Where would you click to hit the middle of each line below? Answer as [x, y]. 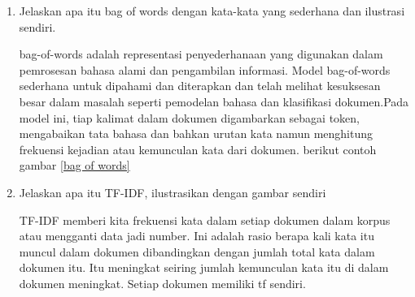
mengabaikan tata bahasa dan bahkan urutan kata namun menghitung [196, 133]
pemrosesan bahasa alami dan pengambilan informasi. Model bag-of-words [205, 69]
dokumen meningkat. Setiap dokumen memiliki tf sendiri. [162, 283]
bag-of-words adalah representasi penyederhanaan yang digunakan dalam [201, 54]
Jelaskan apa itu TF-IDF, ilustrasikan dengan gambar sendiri [173, 192]
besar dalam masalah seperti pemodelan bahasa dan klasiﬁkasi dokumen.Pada [214, 101]
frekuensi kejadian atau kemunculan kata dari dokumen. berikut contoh [198, 149]
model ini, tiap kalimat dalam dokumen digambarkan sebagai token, [190, 117]
